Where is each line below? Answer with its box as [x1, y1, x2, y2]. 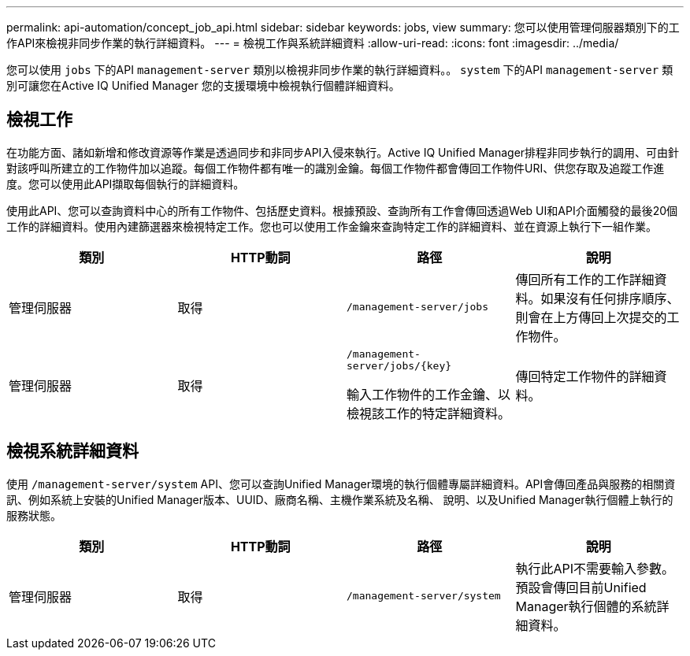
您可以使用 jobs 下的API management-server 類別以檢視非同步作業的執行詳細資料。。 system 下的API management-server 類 [6, 63, 673, 76]
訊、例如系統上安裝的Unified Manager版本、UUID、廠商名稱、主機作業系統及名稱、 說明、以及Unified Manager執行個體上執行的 [6, 492, 673, 506]
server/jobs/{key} [347, 359, 452, 372]
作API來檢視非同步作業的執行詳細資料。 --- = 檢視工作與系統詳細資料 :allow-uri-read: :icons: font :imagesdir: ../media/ [6, 36, 619, 50]
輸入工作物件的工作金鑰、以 [347, 386, 511, 402]
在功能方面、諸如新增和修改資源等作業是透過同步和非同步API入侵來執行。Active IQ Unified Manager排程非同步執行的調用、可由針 [6, 145, 680, 159]
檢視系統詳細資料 [6, 441, 139, 461]
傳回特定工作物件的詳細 [515, 368, 655, 384]
